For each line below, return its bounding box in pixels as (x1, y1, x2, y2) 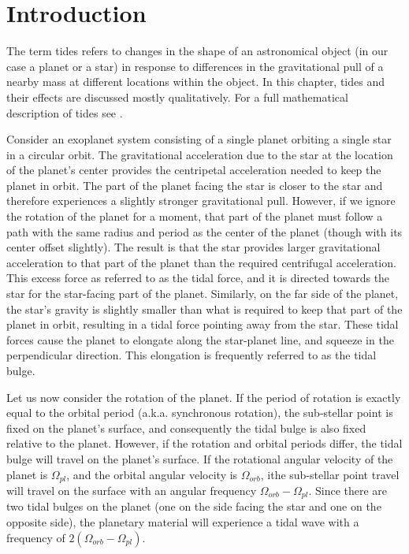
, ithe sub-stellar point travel (260, 466, 400, 482)
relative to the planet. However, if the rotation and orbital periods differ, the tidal (6, 435, 403, 452)
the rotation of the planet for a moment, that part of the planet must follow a (6, 208, 383, 225)
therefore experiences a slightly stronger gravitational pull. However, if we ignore (6, 192, 396, 209)
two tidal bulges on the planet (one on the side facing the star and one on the (6, 498, 381, 515)
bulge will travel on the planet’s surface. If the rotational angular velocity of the (6, 450, 393, 467)
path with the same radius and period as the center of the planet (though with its (6, 223, 403, 240)
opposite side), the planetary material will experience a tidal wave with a (6, 514, 359, 530)
